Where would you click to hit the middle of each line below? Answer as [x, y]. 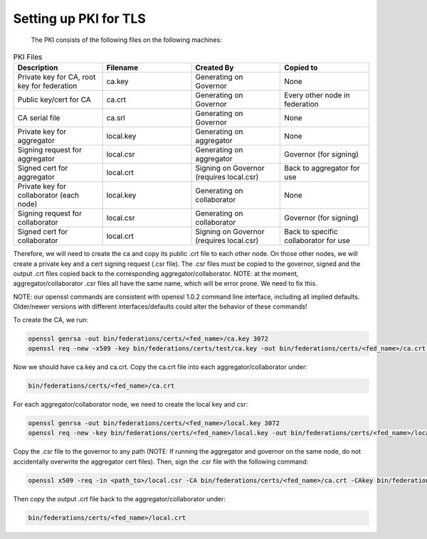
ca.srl [116, 118]
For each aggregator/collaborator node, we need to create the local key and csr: [131, 404]
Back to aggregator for [322, 169]
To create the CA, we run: [51, 319]
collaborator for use [317, 240]
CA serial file [39, 118]
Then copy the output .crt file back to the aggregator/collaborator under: [119, 498]
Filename [122, 68]
